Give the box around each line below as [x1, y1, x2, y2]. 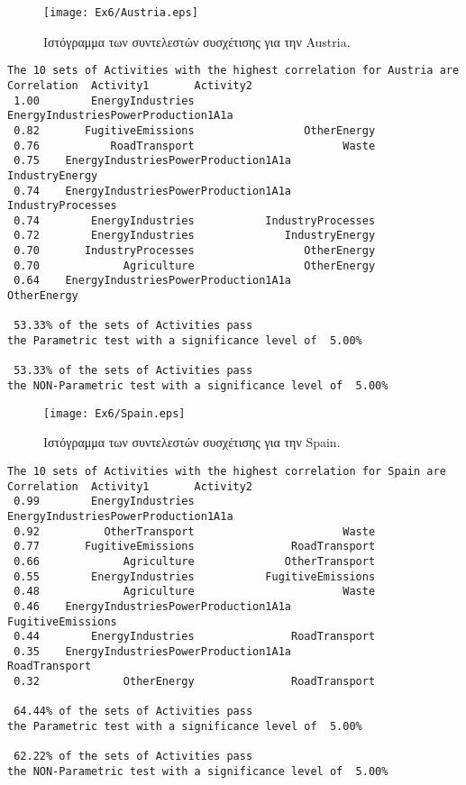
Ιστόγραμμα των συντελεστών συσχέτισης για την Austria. [43, 32, 351, 50]
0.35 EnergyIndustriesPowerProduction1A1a [14, 644, 291, 658]
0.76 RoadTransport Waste [14, 139, 376, 152]
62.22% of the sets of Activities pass [14, 750, 253, 763]
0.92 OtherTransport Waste [14, 525, 376, 538]
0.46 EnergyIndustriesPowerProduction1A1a [14, 599, 291, 613]
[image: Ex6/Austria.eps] [43, 6, 198, 19]
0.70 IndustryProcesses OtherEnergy [14, 244, 376, 258]
